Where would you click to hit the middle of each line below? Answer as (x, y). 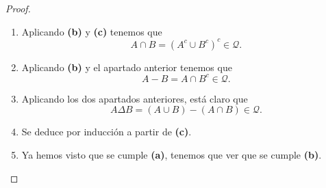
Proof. (18, 8)
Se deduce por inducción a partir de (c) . (106, 132)
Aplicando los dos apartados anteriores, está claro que (135, 98)
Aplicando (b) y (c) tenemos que (92, 31)
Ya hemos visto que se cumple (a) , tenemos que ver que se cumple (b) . (172, 154)
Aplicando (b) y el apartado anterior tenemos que (127, 67)
